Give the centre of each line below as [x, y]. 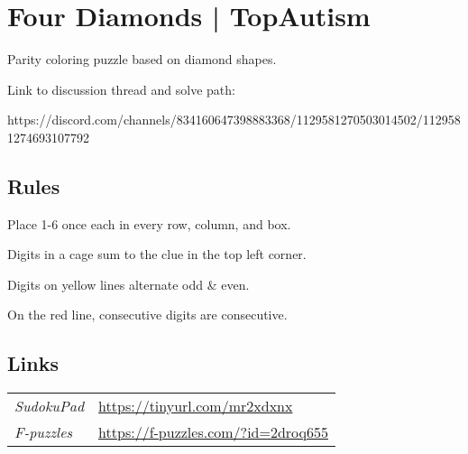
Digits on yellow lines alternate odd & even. [128, 284]
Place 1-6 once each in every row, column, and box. [149, 223]
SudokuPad [50, 406]
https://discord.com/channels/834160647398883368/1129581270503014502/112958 [234, 120]
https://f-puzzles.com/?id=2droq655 [214, 432]
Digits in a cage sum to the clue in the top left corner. [157, 254]
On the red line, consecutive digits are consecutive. [147, 315]
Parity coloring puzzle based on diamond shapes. [142, 59]
